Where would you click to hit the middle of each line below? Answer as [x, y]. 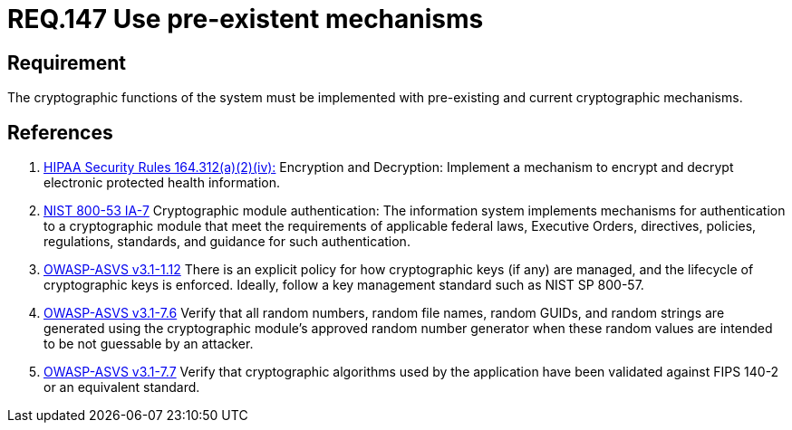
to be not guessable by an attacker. [149, 344]
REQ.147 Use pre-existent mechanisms [246, 19]
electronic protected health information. [162, 183]
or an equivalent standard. [122, 387]
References [60, 132]
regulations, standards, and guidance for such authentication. [227, 242]
